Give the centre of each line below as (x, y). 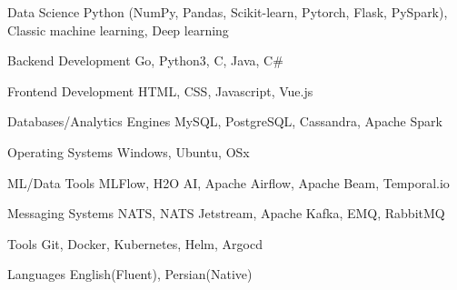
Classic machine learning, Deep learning (118, 30)
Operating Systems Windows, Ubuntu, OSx (129, 151)
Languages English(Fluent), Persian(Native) (130, 274)
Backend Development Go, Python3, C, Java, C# (145, 60)
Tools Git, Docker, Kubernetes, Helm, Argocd (135, 243)
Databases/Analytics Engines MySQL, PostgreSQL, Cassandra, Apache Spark (225, 121)
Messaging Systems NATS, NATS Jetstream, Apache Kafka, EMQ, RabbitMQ (226, 213)
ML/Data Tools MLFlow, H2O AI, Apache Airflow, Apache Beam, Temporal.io (228, 182)
